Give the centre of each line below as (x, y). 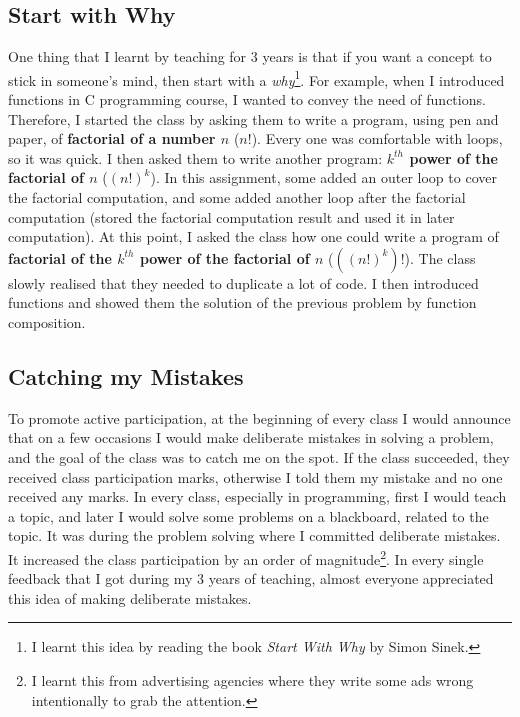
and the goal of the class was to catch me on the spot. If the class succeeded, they (259, 456)
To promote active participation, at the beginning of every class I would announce (259, 417)
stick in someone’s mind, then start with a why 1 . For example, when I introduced (256, 78)
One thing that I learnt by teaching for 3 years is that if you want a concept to (250, 56)
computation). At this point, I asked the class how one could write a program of (253, 236)
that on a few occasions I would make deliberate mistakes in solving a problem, (251, 437)
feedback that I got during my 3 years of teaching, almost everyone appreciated (251, 578)
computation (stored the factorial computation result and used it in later (231, 216)
